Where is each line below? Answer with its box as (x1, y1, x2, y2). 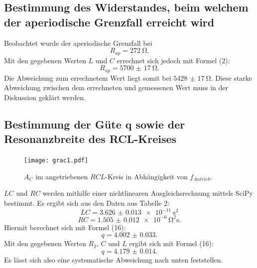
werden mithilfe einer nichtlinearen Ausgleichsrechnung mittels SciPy (42, 188, 253, 198)
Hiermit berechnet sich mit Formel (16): (4, 222, 126, 232)
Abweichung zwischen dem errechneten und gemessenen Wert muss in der (4, 82, 229, 93)
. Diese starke (211, 72, 253, 83)
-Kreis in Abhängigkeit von (105, 171, 188, 181)
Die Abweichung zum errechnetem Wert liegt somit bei (4, 72, 171, 83)
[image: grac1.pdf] (24, 157, 88, 164)
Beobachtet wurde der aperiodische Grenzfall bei (4, 37, 152, 48)
